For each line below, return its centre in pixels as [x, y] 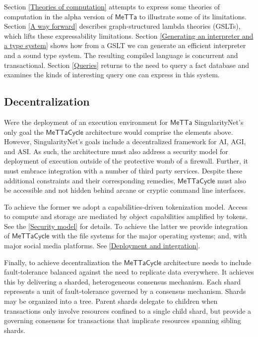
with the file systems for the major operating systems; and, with [149, 236]
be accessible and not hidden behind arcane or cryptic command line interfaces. [125, 190]
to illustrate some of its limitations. [193, 16]
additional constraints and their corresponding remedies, [90, 180]
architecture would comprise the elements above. [159, 132]
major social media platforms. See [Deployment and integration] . [102, 246]
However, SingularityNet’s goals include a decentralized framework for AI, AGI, [125, 141]
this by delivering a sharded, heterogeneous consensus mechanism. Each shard [122, 281]
